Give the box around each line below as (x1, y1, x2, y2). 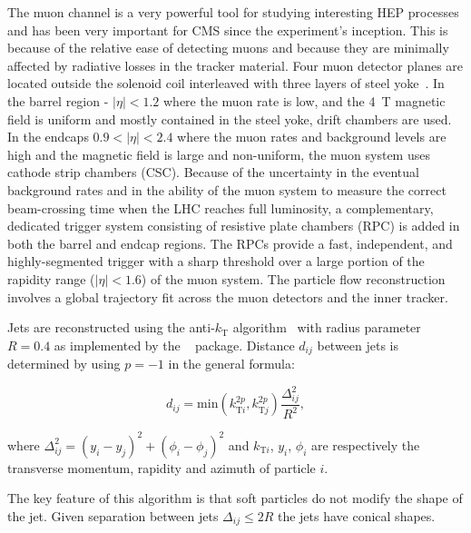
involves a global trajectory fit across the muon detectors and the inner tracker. (7, 287, 448, 306)
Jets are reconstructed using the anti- (7, 318, 215, 337)
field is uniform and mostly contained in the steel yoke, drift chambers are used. (7, 109, 452, 128)
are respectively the (311, 435, 420, 454)
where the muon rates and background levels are (177, 127, 446, 146)
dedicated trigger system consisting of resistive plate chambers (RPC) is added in (7, 216, 460, 235)
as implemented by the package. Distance (54, 335, 295, 354)
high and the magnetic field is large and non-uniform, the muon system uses (7, 144, 430, 163)
